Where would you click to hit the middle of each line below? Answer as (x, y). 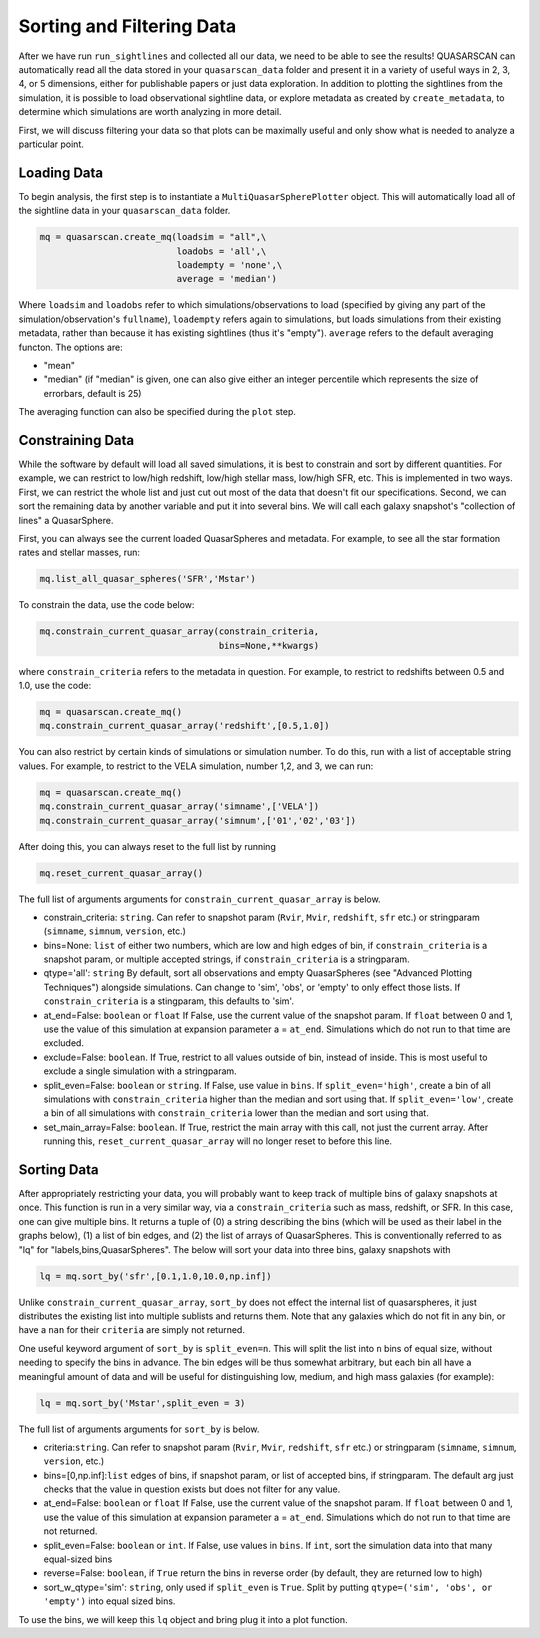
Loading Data (61, 172)
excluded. (64, 1043)
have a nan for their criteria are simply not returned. (131, 1330)
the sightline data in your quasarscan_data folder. (124, 211)
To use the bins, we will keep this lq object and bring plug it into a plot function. (183, 1619)
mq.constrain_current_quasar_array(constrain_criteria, (179, 631)
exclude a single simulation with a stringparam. (140, 1071)
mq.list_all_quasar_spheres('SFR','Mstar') (148, 579)
